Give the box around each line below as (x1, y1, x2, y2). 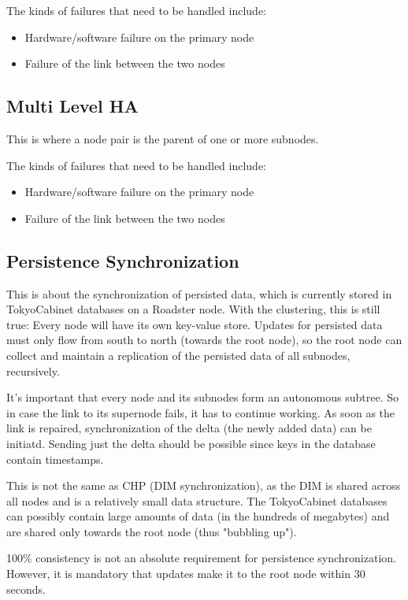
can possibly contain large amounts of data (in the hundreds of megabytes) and (6, 508, 390, 524)
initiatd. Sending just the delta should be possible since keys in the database (6, 435, 376, 451)
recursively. (6, 362, 60, 379)
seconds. (6, 580, 46, 597)
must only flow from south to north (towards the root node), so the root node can (6, 331, 402, 348)
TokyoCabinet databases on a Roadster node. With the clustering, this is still (6, 301, 380, 317)
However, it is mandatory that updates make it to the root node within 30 (6, 565, 365, 582)
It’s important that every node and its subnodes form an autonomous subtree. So (6, 389, 399, 406)
